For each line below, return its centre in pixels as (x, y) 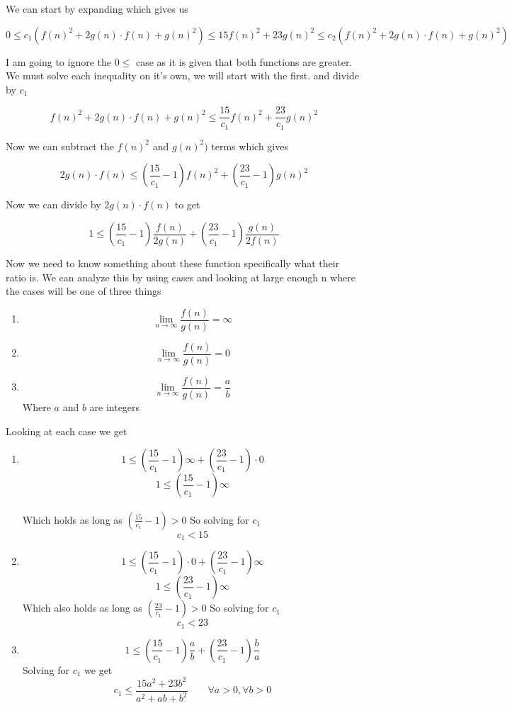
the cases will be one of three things (84, 291)
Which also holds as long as (82, 608)
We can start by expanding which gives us (97, 9)
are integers (115, 407)
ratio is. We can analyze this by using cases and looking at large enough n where (181, 277)
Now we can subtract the (60, 146)
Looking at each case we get (67, 431)
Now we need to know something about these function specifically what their (173, 263)
